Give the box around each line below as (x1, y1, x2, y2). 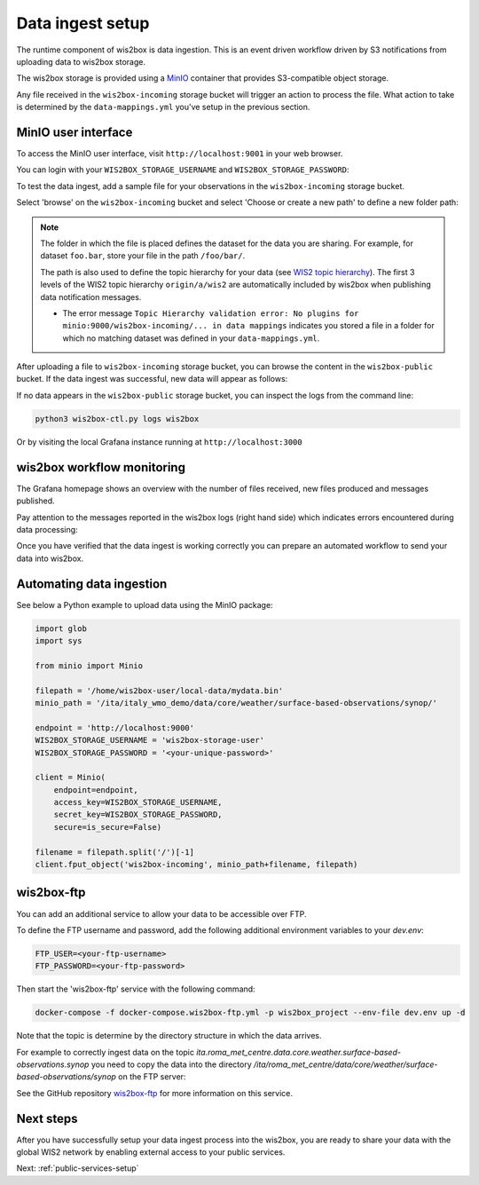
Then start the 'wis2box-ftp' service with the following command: (16, 984, 256, 994)
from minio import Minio (35, 660, 144, 670)
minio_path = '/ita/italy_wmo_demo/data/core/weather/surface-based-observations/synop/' (35, 698, 438, 707)
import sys (35, 636, 82, 645)
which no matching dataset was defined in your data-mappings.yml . (62, 333, 320, 344)
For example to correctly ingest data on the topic (16, 1047, 195, 1057)
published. (16, 495, 55, 506)
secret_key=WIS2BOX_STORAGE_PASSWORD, (53, 810, 223, 820)
